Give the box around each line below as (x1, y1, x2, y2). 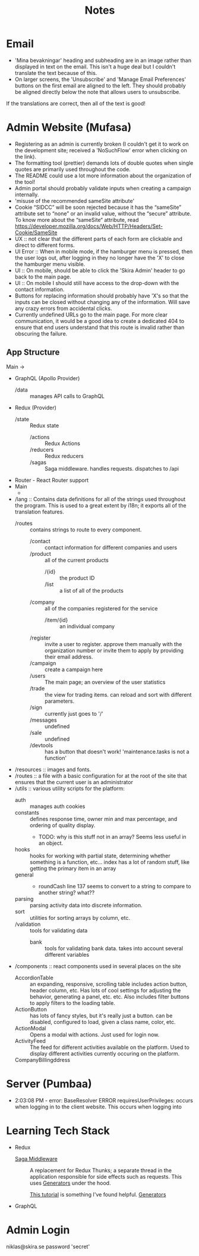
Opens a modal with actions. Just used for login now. (29, 1031, 160, 1038)
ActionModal (14, 1025, 46, 1032)
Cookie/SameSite (14, 228, 58, 236)
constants (14, 809, 40, 816)
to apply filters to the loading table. (29, 999, 116, 1006)
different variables (44, 951, 90, 958)
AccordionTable (14, 974, 53, 981)
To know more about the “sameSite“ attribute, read (14, 216, 139, 223)
